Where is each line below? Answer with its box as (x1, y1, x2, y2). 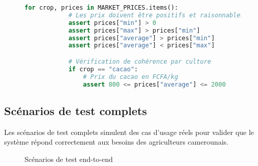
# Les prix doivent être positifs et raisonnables (68, 11, 244, 19)
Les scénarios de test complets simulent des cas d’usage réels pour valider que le (4, 126, 254, 137)
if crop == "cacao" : (68, 65, 138, 73)
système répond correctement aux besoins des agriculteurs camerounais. (4, 136, 229, 147)
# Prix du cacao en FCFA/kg (83, 73, 178, 80)
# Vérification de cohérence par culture (68, 58, 212, 65)
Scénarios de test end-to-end (25, 153, 113, 164)
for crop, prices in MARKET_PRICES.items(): (25, 4, 178, 11)
